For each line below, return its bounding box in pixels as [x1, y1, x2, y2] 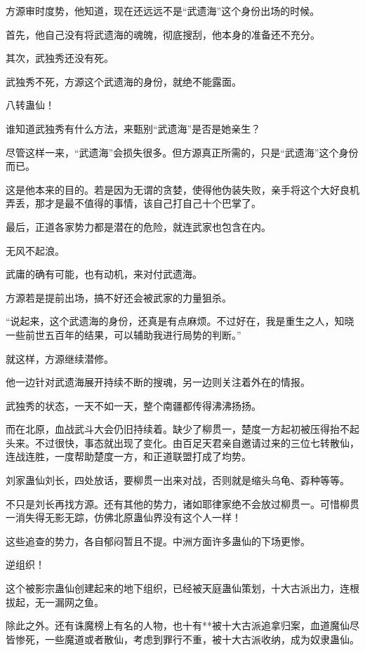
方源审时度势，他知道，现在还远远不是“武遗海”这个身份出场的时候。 [6, 4, 320, 18]
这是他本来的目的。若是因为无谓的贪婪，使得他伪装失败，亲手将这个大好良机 [6, 182, 359, 196]
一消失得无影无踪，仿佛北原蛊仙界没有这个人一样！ [6, 510, 241, 525]
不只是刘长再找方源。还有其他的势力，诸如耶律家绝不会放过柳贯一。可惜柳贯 [6, 496, 359, 511]
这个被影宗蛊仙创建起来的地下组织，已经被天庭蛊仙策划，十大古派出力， [6, 581, 340, 596]
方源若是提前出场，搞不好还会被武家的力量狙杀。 [6, 290, 232, 304]
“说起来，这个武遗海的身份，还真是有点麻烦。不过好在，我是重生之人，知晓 [6, 314, 354, 328]
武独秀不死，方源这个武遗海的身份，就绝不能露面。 [6, 74, 241, 88]
